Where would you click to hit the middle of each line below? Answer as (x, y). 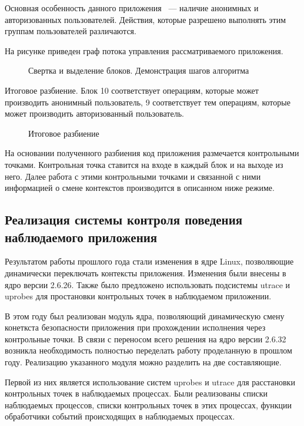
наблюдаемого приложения (81, 237)
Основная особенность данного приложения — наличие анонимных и (132, 8)
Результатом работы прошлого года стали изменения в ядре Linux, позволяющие (149, 261)
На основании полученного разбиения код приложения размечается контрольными (152, 153)
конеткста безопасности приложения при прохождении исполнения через (135, 327)
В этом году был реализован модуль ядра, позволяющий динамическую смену (145, 316)
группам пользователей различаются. (71, 31)
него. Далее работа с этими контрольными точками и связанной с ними (133, 176)
